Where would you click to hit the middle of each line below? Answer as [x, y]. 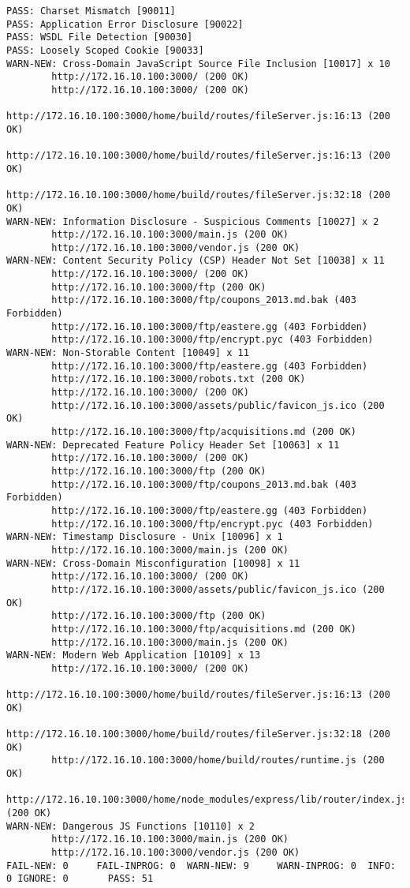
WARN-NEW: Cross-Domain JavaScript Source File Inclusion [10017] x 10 [198, 64]
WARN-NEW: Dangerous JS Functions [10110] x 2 [130, 826]
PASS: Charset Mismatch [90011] [91, 11]
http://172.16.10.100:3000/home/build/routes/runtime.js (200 [218, 761]
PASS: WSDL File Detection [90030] [100, 37]
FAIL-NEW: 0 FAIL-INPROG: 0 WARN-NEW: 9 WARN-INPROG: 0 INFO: [201, 866]
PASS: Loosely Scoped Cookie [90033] [105, 50]
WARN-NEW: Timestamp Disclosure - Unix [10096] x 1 [145, 537]
